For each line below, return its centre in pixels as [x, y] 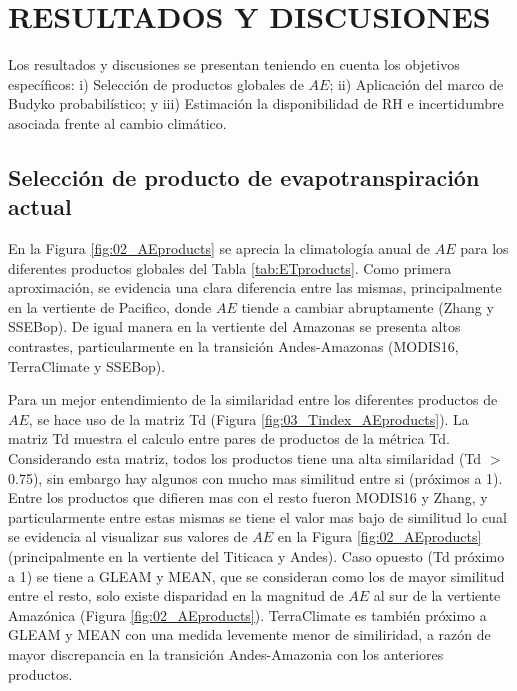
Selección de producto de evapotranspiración [244, 176]
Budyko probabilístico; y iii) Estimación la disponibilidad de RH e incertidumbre [256, 103]
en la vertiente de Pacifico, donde [110, 306]
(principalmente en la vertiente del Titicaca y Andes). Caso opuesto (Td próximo [256, 556]
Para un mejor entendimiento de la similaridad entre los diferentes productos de [253, 399]
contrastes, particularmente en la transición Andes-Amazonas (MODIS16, [233, 346]
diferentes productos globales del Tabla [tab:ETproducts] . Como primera [230, 267]
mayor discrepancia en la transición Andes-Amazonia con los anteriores [226, 653]
